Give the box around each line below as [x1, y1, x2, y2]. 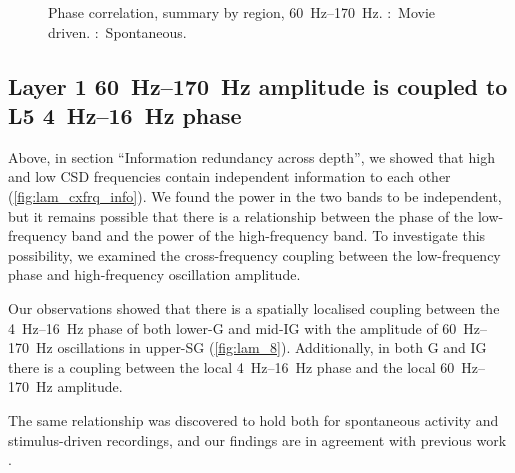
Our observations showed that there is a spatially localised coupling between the [8, 297, 500, 318]
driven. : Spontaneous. [48, 21, 187, 42]
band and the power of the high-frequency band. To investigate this [71, 225, 486, 246]
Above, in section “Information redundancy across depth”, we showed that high [8, 146, 495, 167]
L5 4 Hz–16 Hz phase [8, 99, 242, 130]
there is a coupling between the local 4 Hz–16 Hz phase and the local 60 [8, 356, 455, 377]
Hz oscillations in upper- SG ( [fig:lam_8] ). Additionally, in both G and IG [35, 337, 487, 358]
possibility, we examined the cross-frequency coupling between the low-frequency [8, 244, 501, 265]
